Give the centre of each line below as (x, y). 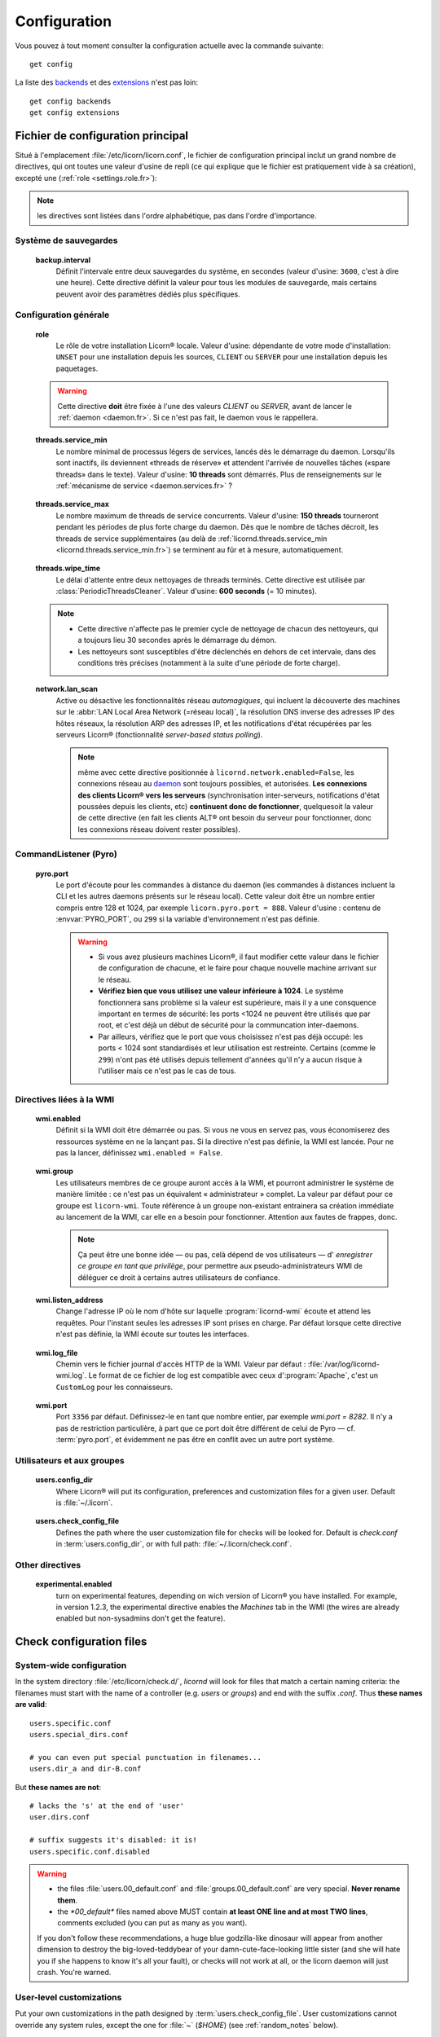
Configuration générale (62, 315)
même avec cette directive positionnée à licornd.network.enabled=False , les (216, 772)
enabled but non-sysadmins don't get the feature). (141, 1618)
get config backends (70, 101)
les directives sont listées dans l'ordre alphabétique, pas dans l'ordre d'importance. (177, 215)
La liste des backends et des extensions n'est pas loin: (107, 82)
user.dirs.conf (60, 1817)
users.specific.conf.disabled (90, 1851)
